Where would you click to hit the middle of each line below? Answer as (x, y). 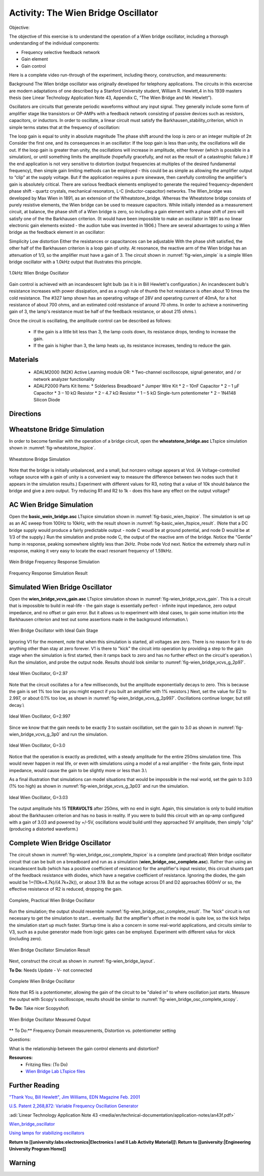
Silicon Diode (47, 400)
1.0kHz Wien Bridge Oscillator (39, 273)
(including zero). (26, 939)
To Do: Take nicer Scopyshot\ (39, 1008)
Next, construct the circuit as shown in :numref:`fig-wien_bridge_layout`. (82, 961)
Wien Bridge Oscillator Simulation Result (50, 950)
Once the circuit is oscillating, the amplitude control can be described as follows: (90, 321)
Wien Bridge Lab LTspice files (55, 1071)
